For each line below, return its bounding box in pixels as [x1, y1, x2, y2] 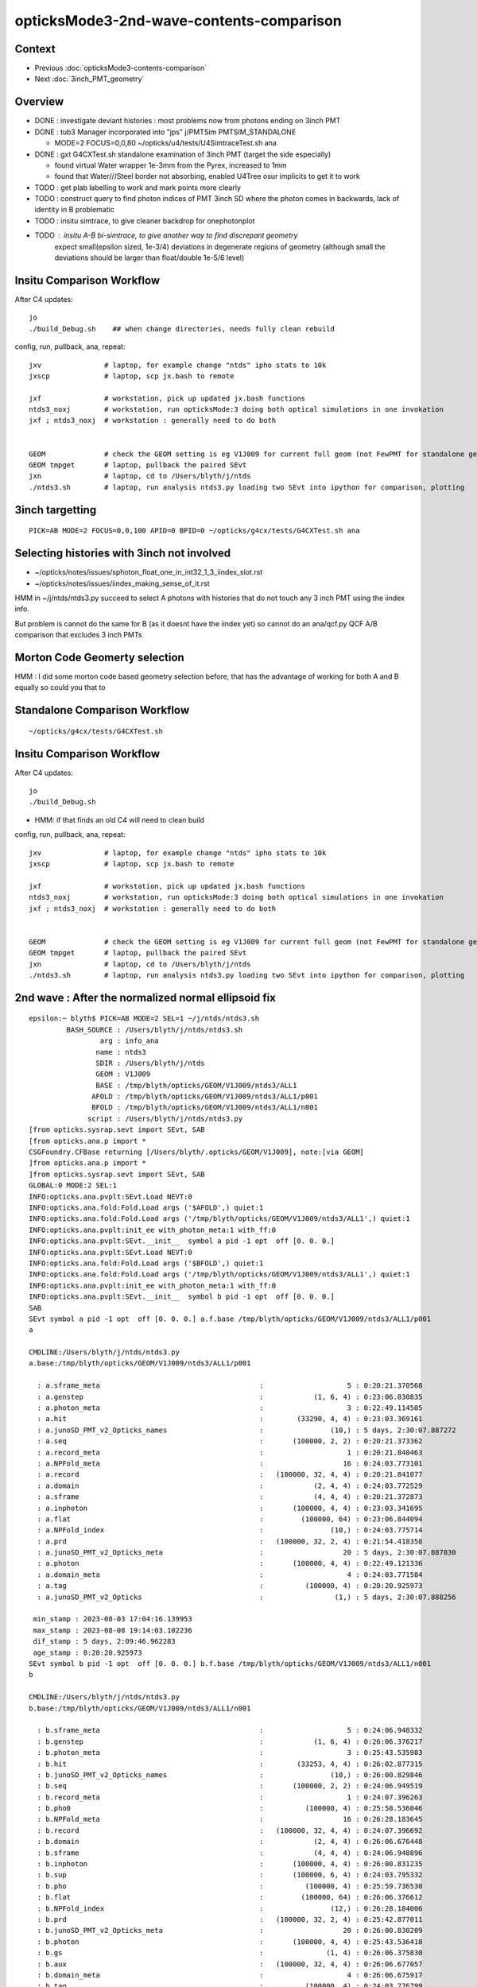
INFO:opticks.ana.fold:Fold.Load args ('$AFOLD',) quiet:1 [29, 1203, 264, 1212]
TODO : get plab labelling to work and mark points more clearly [34, 183, 242, 192]
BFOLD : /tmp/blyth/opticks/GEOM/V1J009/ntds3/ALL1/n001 [91, 1103, 318, 1112]
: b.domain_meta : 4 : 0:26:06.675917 [37, 1970, 423, 1979]
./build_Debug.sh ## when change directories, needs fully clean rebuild [29, 324, 335, 333]
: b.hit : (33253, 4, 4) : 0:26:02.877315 [37, 1759, 423, 1768]
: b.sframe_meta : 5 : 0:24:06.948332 [37, 1726, 423, 1735]
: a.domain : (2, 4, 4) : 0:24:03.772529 [37, 1481, 423, 1490]
